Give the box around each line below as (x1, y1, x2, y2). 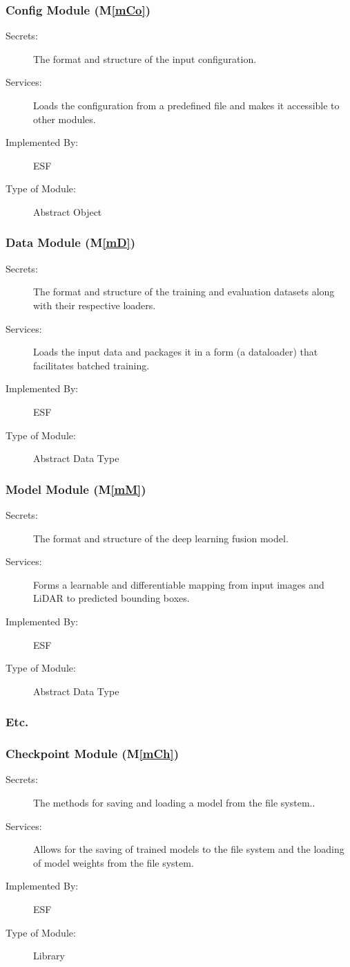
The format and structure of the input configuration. (33, 51, 257, 66)
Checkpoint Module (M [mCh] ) (6, 745, 179, 762)
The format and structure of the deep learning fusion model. (33, 531, 289, 545)
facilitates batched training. (33, 358, 150, 372)
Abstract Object (33, 204, 102, 219)
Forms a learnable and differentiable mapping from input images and (33, 577, 324, 591)
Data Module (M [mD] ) (6, 234, 136, 251)
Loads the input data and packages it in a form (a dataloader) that (33, 344, 318, 359)
